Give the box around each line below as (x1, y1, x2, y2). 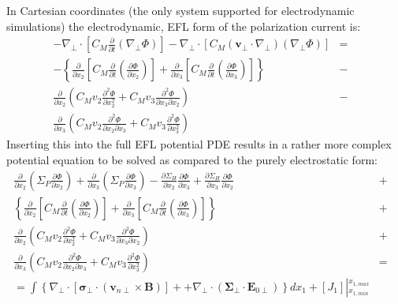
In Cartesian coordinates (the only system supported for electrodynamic (6, 2, 355, 18)
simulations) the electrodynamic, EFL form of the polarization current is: (6, 17, 361, 34)
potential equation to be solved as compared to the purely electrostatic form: (6, 151, 378, 167)
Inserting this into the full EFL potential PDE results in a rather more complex (6, 136, 392, 152)
